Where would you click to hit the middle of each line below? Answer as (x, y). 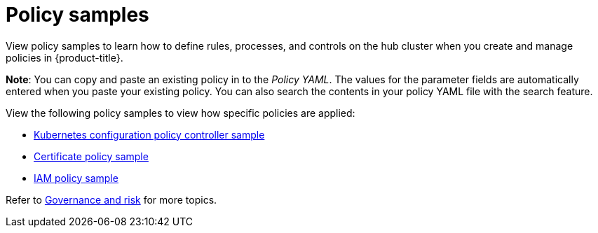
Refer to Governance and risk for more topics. (111, 199)
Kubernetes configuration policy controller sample (149, 134)
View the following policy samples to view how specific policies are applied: (181, 113)
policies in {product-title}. (64, 57)
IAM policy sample (76, 178)
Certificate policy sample (91, 156)
